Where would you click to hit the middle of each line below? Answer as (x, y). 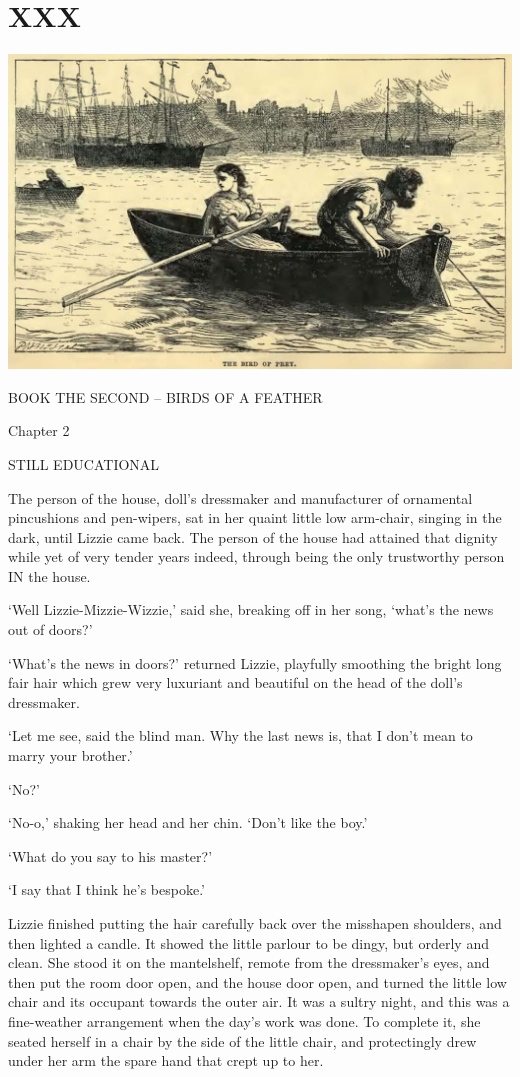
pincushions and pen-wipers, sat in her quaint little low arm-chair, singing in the (255, 517)
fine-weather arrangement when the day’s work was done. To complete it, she (244, 1020)
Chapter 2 (39, 430)
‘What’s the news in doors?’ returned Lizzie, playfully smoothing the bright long (255, 662)
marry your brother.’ (70, 755)
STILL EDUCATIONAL (84, 463)
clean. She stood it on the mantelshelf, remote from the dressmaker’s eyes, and (249, 962)
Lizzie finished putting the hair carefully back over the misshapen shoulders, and (255, 923)
